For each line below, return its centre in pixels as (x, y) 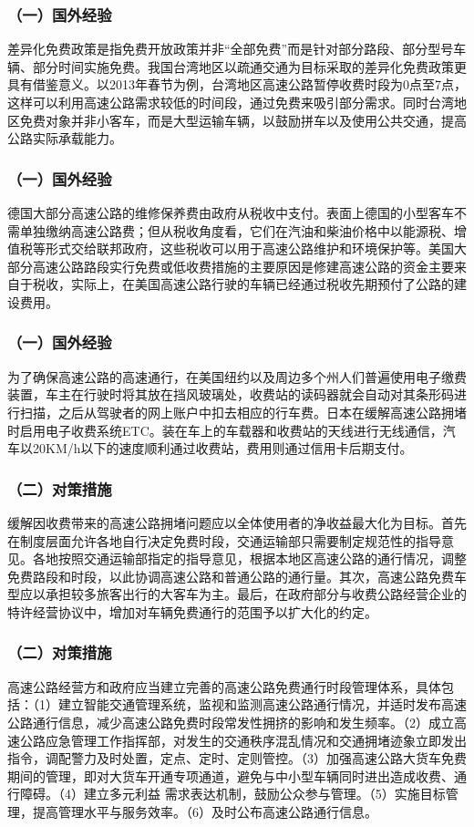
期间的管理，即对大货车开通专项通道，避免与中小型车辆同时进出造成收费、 (231, 775)
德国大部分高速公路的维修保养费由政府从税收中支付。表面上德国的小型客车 (231, 212)
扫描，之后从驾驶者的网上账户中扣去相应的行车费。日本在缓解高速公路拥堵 (243, 412)
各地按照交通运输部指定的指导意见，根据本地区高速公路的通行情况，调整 (249, 558)
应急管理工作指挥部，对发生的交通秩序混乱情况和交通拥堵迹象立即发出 (256, 740)
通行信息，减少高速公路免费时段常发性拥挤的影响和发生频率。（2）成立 (243, 722)
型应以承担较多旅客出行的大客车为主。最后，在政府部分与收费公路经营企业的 (237, 594)
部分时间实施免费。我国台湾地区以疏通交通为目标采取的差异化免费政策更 (249, 66)
